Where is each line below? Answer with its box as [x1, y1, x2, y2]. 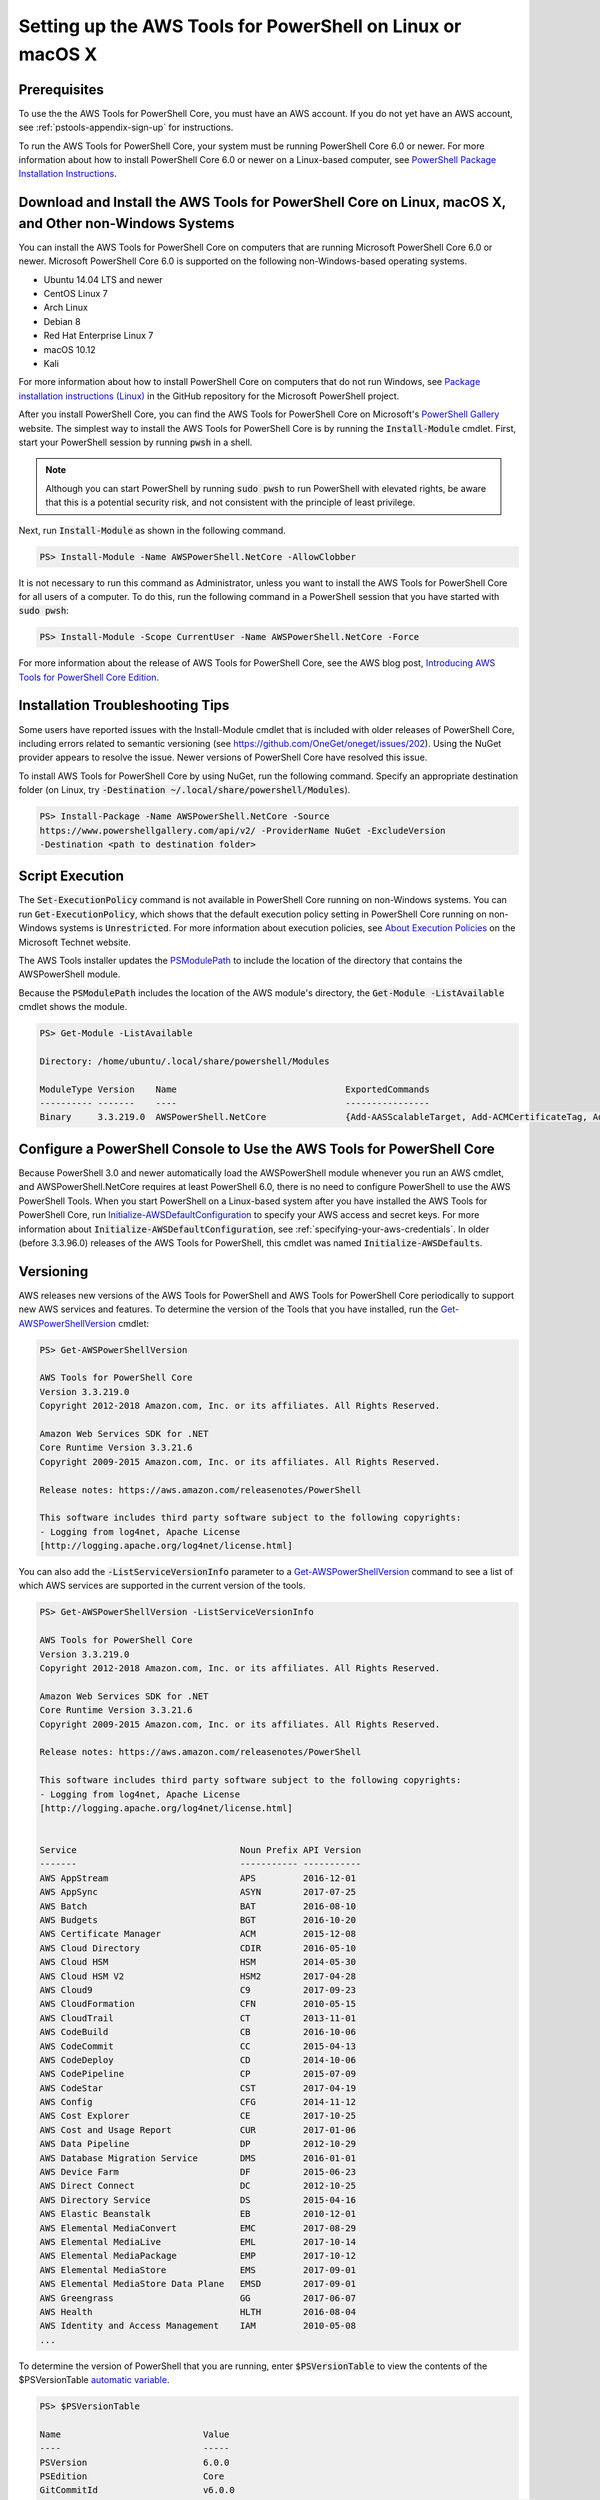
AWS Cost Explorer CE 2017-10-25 [39, 2110, 357, 2122]
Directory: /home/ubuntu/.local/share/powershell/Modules [39, 1055, 330, 1067]
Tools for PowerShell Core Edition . [18, 671, 160, 683]
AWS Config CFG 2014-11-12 [39, 2096, 357, 2108]
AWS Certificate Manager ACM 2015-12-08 [39, 1928, 357, 1940]
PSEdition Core [39, 2471, 225, 2482]
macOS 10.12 [43, 343, 96, 355]
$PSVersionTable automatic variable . [18, 2374, 170, 2386]
